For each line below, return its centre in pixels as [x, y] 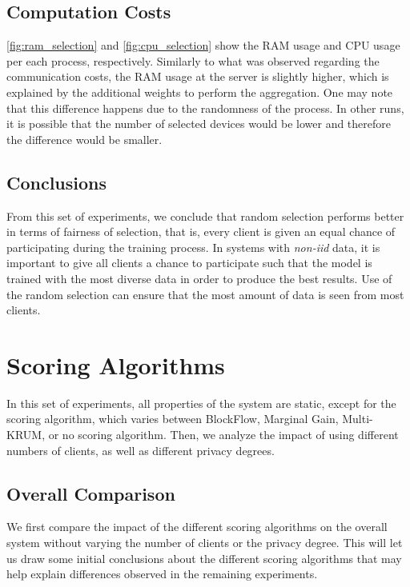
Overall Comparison [91, 493]
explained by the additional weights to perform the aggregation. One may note [200, 92]
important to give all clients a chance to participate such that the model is [189, 263]
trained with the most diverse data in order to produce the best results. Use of [199, 278]
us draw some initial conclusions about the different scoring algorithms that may [204, 558]
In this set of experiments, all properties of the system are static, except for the [201, 403]
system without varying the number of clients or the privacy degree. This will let [205, 543]
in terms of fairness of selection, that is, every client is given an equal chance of [201, 232]
